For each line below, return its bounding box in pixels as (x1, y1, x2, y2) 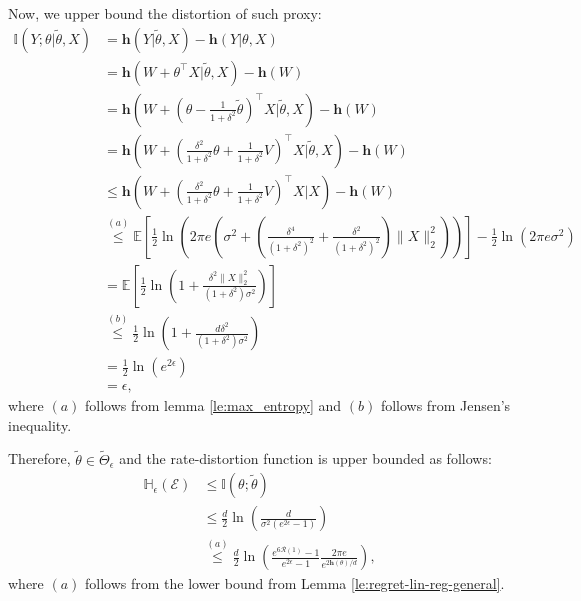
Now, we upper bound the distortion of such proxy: (8, 3, 322, 23)
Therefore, (8, 448, 71, 469)
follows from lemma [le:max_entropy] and (85, 395, 342, 416)
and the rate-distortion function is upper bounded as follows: (119, 448, 492, 469)
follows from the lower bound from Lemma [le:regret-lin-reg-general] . (85, 573, 505, 594)
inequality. (8, 414, 72, 435)
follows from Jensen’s (380, 395, 511, 416)
